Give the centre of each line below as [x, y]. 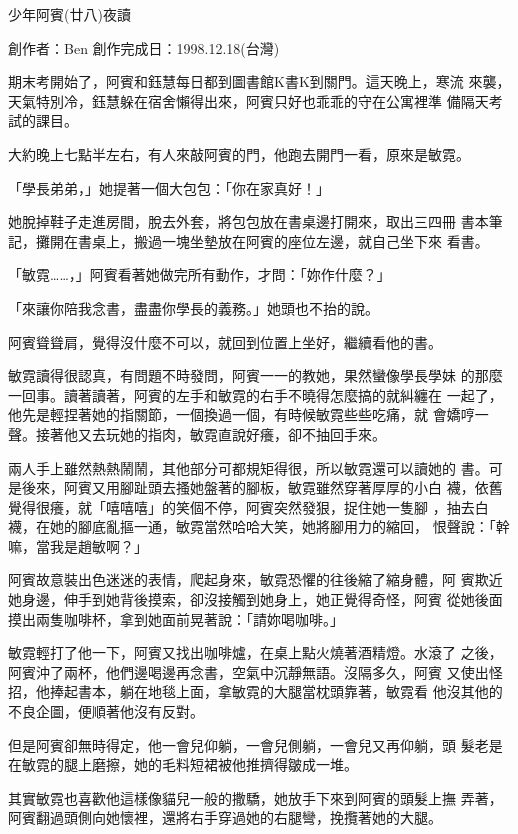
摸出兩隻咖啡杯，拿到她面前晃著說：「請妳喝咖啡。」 [176, 618]
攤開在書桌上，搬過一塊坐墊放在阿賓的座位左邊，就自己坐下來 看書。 [262, 240]
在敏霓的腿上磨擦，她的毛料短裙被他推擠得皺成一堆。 [183, 764]
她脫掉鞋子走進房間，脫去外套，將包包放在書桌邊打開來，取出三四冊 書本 [248, 221]
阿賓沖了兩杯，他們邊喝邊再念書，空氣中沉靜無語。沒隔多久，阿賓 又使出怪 [255, 671]
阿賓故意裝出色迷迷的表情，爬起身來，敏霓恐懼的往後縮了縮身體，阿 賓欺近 [255, 579]
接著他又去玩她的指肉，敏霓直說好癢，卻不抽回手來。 [210, 433]
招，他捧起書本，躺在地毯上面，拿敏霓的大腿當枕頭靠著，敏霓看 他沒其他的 [255, 691]
